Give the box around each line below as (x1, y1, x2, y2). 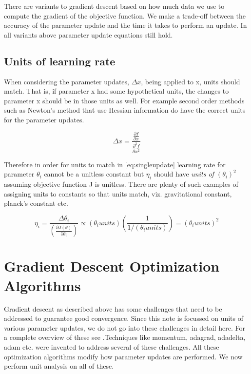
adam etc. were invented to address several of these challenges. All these (4, 341, 219, 352)
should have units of (154, 169, 214, 179)
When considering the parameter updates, (4, 76, 129, 86)
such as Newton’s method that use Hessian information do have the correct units (4, 105, 246, 115)
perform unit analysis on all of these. (4, 361, 114, 371)
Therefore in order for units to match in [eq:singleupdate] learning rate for (4, 159, 226, 169)
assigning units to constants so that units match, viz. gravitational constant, (4, 188, 232, 198)
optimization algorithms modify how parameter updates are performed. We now (4, 351, 243, 361)
